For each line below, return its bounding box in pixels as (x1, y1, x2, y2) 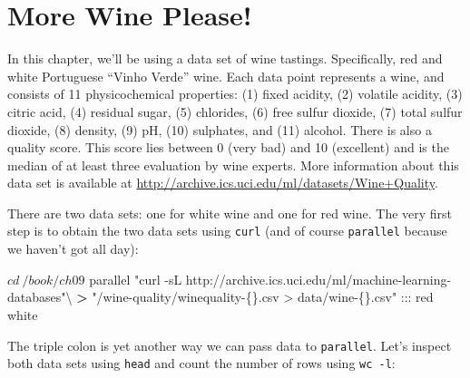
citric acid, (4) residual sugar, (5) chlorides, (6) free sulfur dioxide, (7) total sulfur (7, 102, 463, 121)
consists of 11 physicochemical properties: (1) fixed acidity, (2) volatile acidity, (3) (7, 84, 463, 103)
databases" (7, 287, 66, 306)
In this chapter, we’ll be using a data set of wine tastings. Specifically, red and (7, 49, 443, 68)
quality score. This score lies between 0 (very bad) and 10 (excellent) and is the (7, 138, 449, 157)
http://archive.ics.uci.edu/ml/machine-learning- (185, 269, 452, 288)
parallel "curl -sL (89, 269, 182, 288)
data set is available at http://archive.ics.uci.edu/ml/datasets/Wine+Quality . (7, 173, 438, 192)
